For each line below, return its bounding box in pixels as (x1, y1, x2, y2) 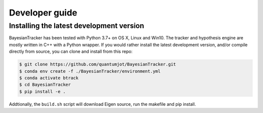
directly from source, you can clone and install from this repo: (9, 48, 133, 54)
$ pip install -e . (19, 89, 66, 94)
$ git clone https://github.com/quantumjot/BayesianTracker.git (19, 62, 176, 67)
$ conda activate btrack (19, 75, 79, 81)
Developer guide (9, 7, 77, 18)
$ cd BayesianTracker (19, 82, 71, 87)
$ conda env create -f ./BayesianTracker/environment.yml (19, 68, 161, 74)
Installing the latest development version (9, 21, 145, 30)
